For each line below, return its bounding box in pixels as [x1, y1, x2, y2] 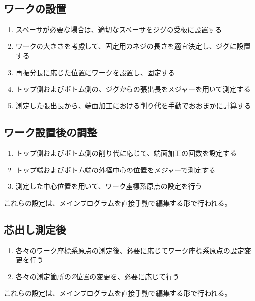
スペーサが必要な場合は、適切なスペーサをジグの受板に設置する [15, 24, 222, 35]
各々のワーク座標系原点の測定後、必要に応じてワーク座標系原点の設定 [15, 245, 244, 255]
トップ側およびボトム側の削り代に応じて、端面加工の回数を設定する [15, 147, 237, 158]
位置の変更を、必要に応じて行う [76, 271, 180, 281]
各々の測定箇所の [15, 271, 71, 281]
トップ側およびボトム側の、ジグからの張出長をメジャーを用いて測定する [15, 84, 251, 94]
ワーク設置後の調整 [4, 125, 97, 140]
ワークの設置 [4, 1, 66, 16]
